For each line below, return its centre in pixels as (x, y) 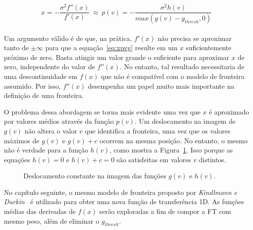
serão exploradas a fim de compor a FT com (165, 211)
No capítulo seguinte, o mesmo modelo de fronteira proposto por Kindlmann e (121, 192)
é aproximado (229, 111)
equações (17, 159)
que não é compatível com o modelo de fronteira (173, 76)
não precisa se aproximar (195, 38)
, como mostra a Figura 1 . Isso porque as (171, 150)
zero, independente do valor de (50, 67)
